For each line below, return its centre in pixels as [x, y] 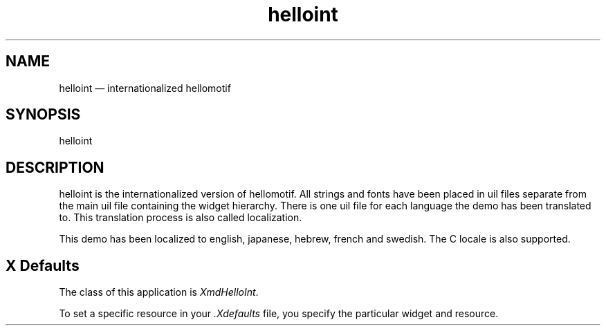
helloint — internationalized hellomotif [145, 88]
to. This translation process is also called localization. [181, 218]
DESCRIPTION [55, 167]
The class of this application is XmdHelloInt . [159, 292]
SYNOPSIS [43, 115]
